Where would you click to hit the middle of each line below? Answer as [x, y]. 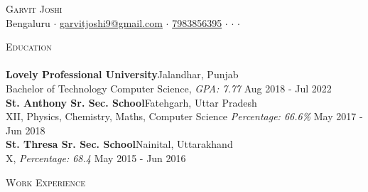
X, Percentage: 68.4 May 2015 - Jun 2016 [96, 158]
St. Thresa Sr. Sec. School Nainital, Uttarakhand [119, 144]
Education [29, 47]
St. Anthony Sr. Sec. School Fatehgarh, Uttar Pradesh [131, 102]
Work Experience [45, 182]
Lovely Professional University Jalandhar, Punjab [122, 74]
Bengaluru [28, 22]
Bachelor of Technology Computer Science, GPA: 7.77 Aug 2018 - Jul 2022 [169, 88]
